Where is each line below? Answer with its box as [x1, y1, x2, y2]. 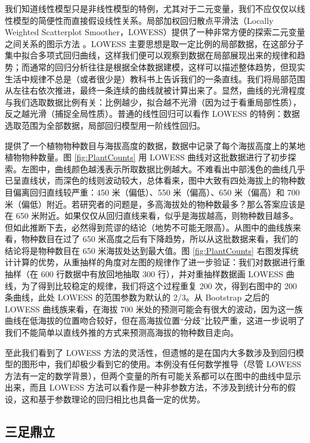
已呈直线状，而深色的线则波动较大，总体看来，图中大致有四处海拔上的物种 [5, 174, 297, 187]
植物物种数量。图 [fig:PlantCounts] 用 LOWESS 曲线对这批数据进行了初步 [5, 151, 288, 163]
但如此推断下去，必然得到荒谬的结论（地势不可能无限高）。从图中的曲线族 [5, 221, 293, 233]
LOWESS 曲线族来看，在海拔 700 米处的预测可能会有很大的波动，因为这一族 [5, 302, 303, 315]
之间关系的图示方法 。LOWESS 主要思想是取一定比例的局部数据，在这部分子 [5, 37, 305, 49]
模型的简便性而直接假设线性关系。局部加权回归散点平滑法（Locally [13, 14, 274, 26]
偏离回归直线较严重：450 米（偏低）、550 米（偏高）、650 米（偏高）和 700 [13, 185, 300, 198]
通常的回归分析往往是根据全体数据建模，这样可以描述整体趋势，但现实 [29, 60, 305, 73]
